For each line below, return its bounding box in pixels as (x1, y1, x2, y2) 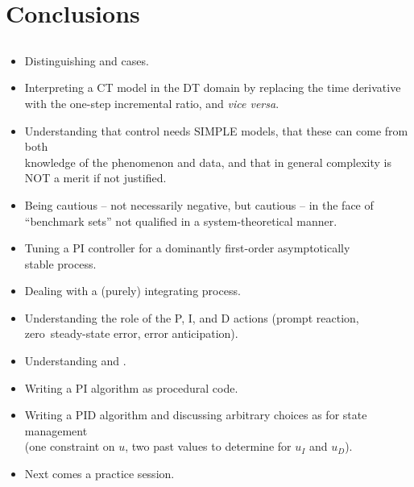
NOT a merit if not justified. (24, 169, 167, 186)
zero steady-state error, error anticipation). (24, 325, 238, 342)
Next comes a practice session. (24, 465, 175, 482)
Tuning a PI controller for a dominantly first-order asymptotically (24, 239, 350, 256)
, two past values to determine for (125, 438, 292, 455)
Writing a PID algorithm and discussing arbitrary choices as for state (24, 406, 367, 423)
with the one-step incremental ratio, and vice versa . (24, 94, 279, 111)
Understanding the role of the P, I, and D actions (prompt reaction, (24, 309, 359, 326)
